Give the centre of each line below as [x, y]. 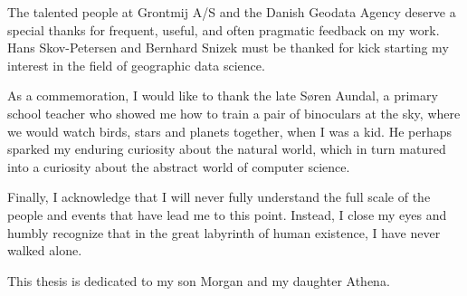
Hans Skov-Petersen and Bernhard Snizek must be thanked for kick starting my [228, 48]
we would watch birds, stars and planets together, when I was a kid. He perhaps [229, 131]
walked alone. [45, 250]
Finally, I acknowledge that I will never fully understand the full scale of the [219, 197]
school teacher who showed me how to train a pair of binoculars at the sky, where [234, 113]
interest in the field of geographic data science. [136, 65]
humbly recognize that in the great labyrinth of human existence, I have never [224, 232]
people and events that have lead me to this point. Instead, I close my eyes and [227, 214]
